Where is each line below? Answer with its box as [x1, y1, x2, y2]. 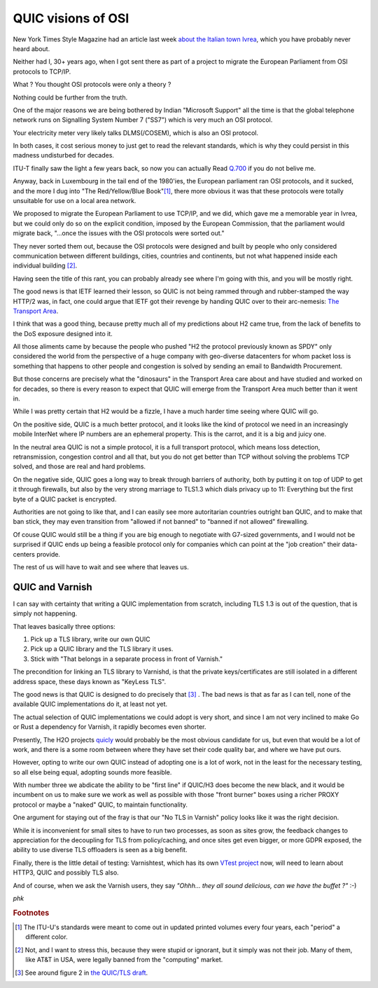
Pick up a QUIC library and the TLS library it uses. [30, 645, 174, 653]
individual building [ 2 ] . [13, 261, 78, 270]
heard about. [13, 44, 50, 53]
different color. [25, 933, 68, 941]
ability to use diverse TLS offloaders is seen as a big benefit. [13, 846, 188, 854]
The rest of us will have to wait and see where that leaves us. [13, 562, 189, 571]
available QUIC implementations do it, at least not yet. [13, 700, 168, 709]
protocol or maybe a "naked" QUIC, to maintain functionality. [13, 800, 188, 809]
